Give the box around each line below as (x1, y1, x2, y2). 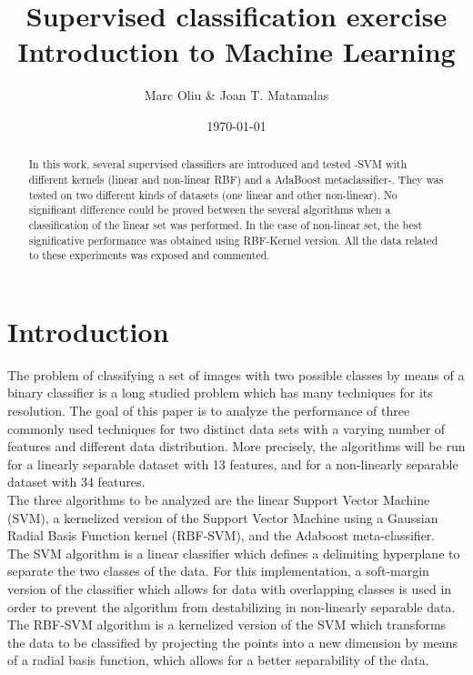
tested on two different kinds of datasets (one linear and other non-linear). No (28, 186, 398, 202)
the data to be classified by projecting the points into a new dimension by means (7, 632, 458, 651)
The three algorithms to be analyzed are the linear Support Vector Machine (7, 489, 430, 509)
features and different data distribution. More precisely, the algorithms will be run (7, 437, 466, 456)
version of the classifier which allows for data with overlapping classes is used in (7, 579, 452, 598)
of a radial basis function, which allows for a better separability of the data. (7, 650, 429, 670)
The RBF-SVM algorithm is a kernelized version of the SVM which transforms (7, 615, 447, 634)
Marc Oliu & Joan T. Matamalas (144, 86, 329, 105)
